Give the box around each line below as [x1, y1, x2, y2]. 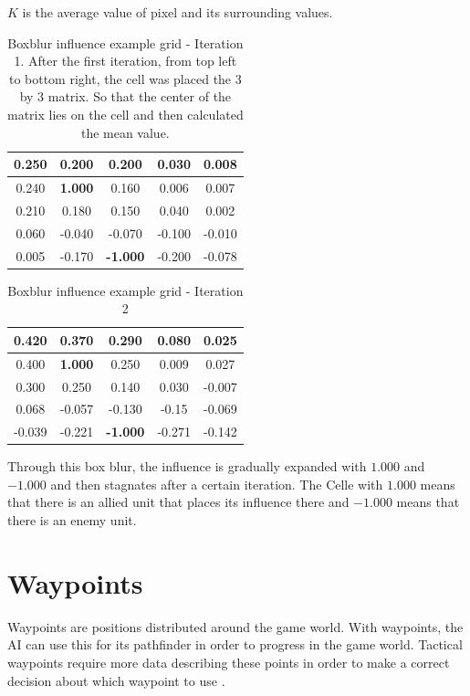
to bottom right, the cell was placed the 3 [8, 69, 242, 88]
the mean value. [80, 122, 170, 142]
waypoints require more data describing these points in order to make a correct [7, 652, 450, 671]
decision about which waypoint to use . [7, 670, 225, 690]
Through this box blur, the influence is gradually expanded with [7, 457, 367, 476]
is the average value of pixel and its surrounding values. [22, 3, 333, 21]
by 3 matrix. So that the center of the [19, 87, 232, 106]
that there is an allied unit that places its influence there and [7, 492, 350, 511]
